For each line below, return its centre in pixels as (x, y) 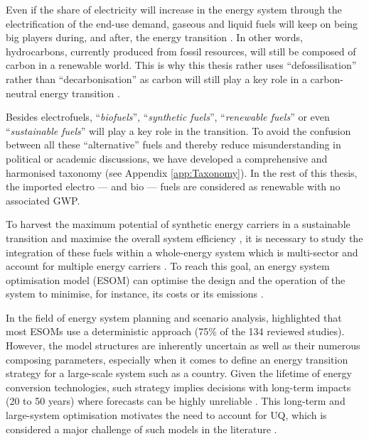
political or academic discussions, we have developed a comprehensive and (167, 158)
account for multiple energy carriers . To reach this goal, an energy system (168, 266)
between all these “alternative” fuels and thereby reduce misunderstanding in (173, 145)
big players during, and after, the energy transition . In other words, (154, 37)
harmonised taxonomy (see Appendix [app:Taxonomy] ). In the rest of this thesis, (182, 172)
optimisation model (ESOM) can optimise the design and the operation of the (176, 279)
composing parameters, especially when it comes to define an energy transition (177, 359)
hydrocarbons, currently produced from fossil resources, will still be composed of (181, 51)
